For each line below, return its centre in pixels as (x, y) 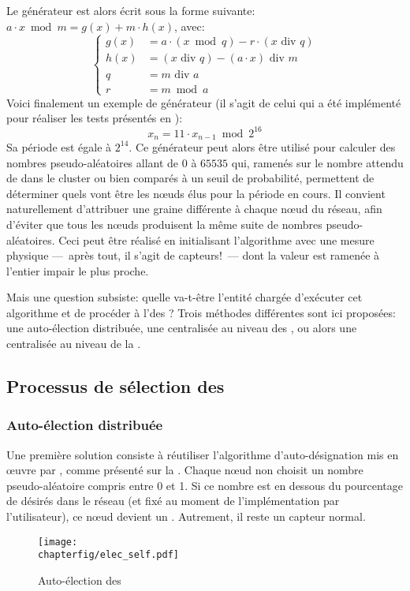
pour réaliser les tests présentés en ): (95, 118)
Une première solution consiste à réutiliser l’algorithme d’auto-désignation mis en (203, 454)
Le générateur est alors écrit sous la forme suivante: (131, 10)
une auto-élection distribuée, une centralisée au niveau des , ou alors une (182, 328)
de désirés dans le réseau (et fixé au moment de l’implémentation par (173, 501)
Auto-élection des (80, 580)
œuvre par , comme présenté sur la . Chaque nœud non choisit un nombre (185, 470)
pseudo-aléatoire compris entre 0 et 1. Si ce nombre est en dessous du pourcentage (205, 485)
